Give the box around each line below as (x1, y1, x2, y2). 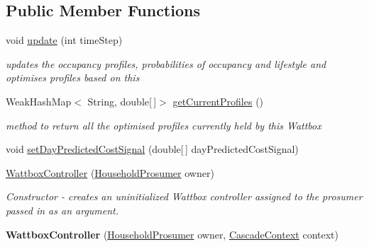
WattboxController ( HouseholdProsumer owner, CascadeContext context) (6, 226, 338, 241)
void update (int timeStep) (6, 33, 123, 47)
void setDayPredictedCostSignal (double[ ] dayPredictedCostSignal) (6, 142, 299, 156)
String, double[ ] (87, 93, 157, 108)
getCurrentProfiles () (172, 93, 264, 108)
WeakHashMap (6, 93, 72, 108)
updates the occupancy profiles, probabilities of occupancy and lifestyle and (6, 56, 326, 71)
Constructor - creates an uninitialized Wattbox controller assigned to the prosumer (6, 189, 363, 204)
